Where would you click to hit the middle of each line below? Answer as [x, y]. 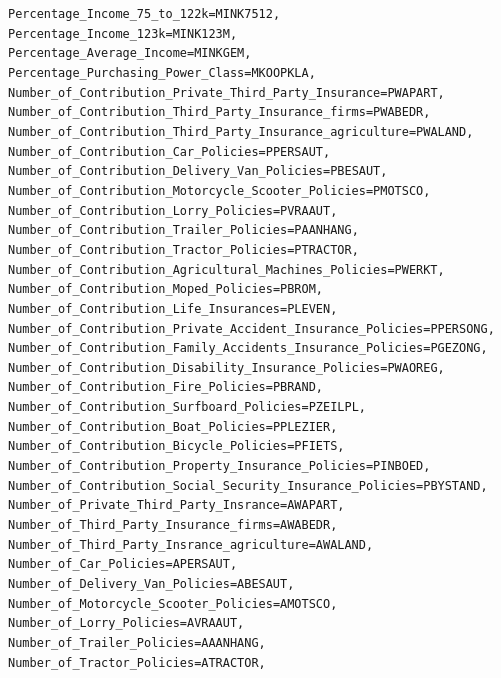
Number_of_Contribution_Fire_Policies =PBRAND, [165, 387]
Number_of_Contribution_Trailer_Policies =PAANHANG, [183, 230]
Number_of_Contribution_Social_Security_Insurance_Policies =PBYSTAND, [248, 485]
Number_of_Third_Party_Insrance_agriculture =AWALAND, [191, 544]
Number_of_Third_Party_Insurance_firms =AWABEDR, [173, 525]
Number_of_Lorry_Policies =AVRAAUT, [126, 623]
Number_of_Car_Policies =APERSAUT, [123, 564]
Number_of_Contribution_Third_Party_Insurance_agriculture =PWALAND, [241, 131]
